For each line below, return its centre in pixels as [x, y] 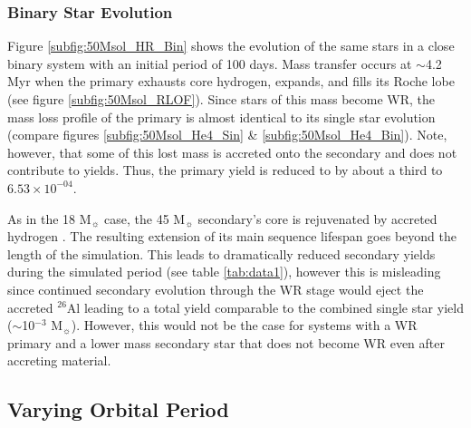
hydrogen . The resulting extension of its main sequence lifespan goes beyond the [232, 236]
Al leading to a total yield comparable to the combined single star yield [265, 307]
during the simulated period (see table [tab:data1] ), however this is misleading [224, 272]
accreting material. [59, 360]
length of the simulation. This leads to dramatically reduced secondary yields [221, 253]
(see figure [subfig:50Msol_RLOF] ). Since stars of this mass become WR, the [221, 99]
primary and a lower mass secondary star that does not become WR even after [226, 342]
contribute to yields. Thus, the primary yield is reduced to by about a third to [225, 170]
